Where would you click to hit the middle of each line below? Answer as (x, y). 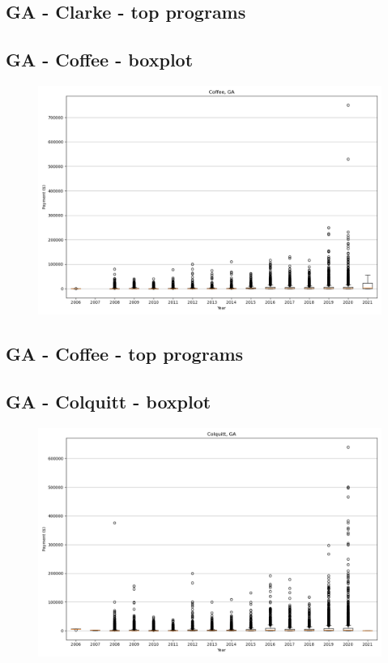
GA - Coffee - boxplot (100, 60)
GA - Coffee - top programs (125, 354)
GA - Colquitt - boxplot (109, 402)
